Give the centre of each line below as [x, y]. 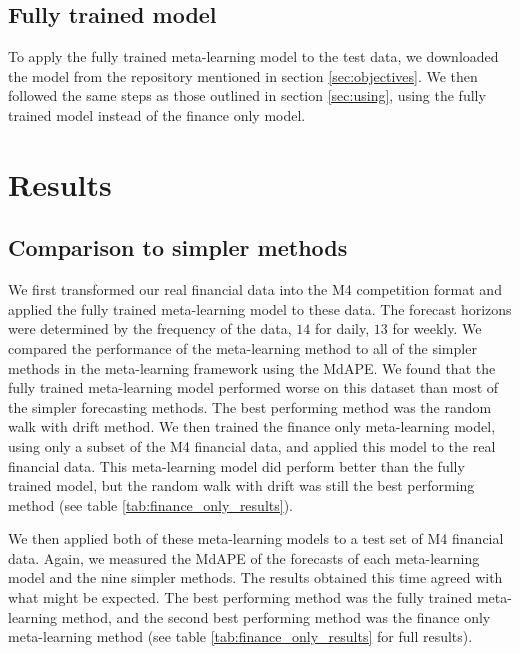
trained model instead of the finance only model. [157, 114]
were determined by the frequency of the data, [150, 328]
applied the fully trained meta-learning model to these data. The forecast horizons [260, 308]
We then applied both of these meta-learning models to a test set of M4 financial [256, 538]
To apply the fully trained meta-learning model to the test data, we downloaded [253, 56]
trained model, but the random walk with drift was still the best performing [241, 485]
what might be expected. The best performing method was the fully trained [240, 597]
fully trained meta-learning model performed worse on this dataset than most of [253, 387]
